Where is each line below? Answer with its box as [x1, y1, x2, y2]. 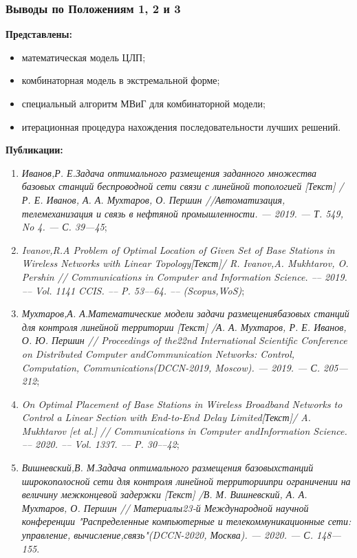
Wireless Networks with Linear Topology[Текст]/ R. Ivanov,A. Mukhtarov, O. [21, 256, 349, 270]
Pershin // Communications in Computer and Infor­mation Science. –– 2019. [21, 269, 347, 283]
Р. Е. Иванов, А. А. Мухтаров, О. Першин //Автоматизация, [21, 192, 285, 206]
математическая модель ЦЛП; [21, 50, 146, 64]
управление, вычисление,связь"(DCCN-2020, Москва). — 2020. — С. [21, 528, 313, 542]
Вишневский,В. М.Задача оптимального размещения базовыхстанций [21, 460, 314, 475]
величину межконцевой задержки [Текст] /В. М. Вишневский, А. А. [21, 487, 307, 502]
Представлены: [6, 27, 72, 41]
